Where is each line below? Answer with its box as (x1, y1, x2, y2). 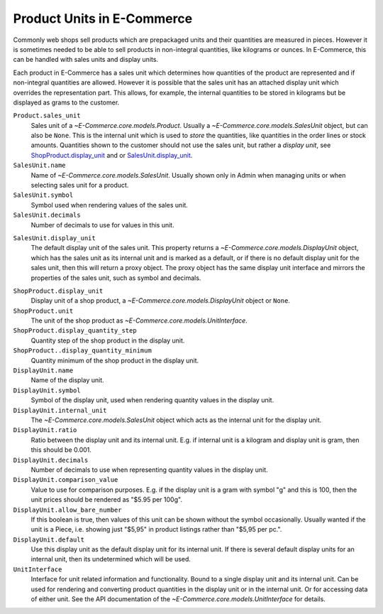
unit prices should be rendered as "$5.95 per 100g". (30, 495, 182, 504)
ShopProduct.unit (13, 306, 74, 315)
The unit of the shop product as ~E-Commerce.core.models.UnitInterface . (30, 316, 248, 325)
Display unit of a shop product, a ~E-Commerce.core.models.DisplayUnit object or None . (30, 296, 291, 305)
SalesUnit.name (13, 161, 67, 170)
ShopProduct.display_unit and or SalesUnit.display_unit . (30, 151, 193, 159)
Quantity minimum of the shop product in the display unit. (30, 356, 199, 365)
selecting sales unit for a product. (30, 181, 129, 190)
